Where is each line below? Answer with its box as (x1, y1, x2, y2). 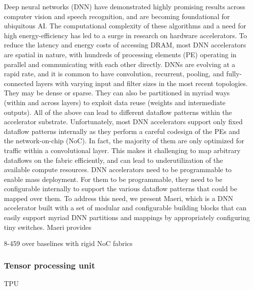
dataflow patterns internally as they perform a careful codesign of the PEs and (4, 126, 240, 136)
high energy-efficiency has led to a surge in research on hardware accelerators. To (4, 30, 247, 40)
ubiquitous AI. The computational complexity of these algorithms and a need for (4, 21, 246, 31)
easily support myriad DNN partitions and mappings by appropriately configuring (4, 212, 250, 223)
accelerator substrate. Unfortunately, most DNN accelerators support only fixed (4, 116, 243, 127)
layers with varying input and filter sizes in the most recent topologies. (36, 78, 248, 88)
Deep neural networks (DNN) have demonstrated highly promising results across (4, 1, 246, 11)
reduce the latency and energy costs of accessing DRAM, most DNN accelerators (4, 40, 246, 50)
